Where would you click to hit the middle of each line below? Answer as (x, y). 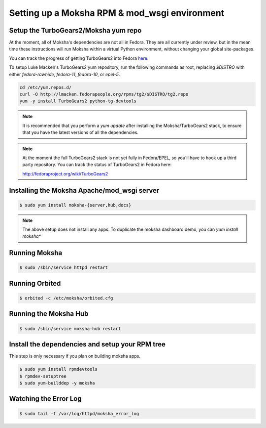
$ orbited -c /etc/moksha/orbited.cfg (66, 298)
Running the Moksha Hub (49, 314)
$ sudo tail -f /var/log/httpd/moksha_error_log (79, 413)
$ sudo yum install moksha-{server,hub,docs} (75, 205)
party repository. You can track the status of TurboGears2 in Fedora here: (97, 165)
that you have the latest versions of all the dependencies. (81, 132)
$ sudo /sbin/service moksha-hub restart (70, 328)
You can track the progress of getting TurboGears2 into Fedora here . (79, 58)
